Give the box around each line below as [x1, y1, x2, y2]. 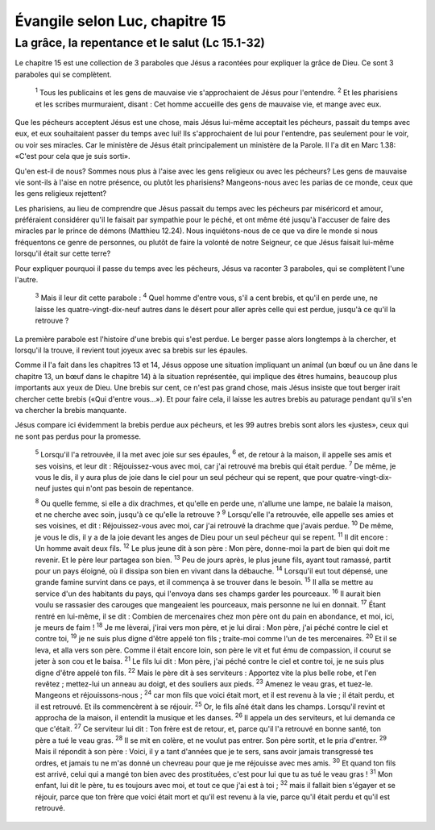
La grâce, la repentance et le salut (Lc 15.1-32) [14, 35, 265, 50]
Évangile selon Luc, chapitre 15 [14, 12, 226, 30]
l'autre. [14, 275, 39, 285]
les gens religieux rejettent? [14, 189, 107, 198]
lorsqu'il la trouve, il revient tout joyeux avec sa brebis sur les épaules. [14, 345, 248, 355]
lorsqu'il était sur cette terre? [14, 248, 111, 258]
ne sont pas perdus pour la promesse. [14, 432, 141, 441]
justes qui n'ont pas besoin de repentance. [52, 484, 194, 494]
